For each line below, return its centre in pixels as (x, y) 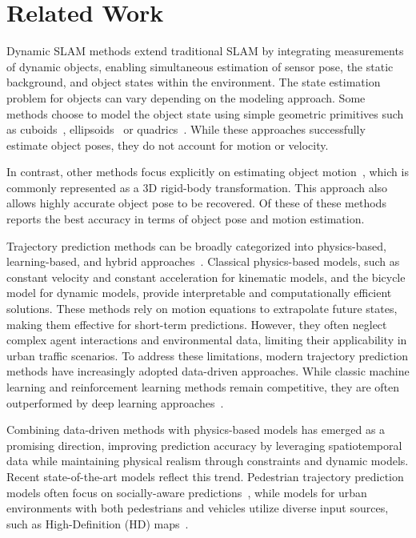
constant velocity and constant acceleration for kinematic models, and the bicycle (206, 277)
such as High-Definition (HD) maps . (98, 523)
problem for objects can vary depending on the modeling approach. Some (186, 97)
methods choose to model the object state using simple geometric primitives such (205, 113)
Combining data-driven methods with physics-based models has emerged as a (196, 430)
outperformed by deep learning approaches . (115, 402)
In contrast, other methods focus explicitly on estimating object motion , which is (208, 172)
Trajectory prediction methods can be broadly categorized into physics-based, (196, 245)
